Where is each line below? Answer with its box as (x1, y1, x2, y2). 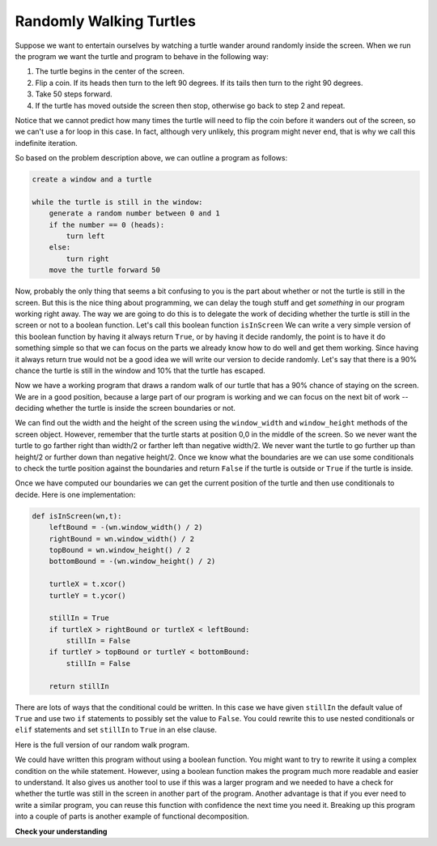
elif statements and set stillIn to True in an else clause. (15, 725, 218, 735)
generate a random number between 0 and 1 (49, 209, 220, 218)
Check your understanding (15, 827, 108, 836)
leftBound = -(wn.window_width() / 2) (49, 523, 203, 532)
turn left (66, 232, 105, 241)
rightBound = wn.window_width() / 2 (49, 534, 194, 543)
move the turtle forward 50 (49, 266, 161, 275)
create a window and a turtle (32, 175, 152, 184)
